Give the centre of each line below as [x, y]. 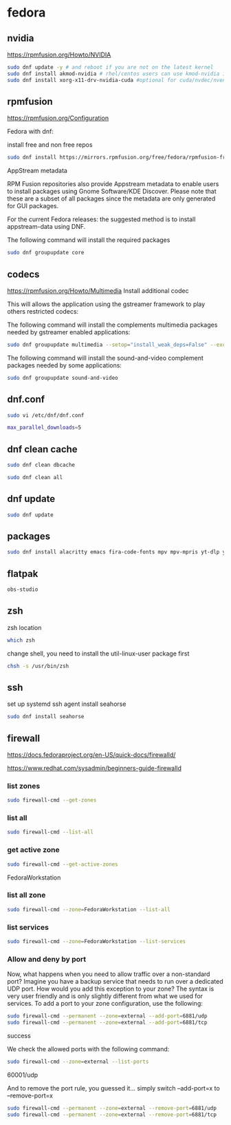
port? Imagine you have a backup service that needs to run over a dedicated [115, 982]
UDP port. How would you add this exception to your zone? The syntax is [111, 989]
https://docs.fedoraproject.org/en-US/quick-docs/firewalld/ [91, 755]
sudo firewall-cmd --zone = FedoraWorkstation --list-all [89, 909]
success [19, 1035]
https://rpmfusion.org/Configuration [58, 118]
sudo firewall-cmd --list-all [51, 832]
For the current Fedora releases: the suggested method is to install [101, 219]
